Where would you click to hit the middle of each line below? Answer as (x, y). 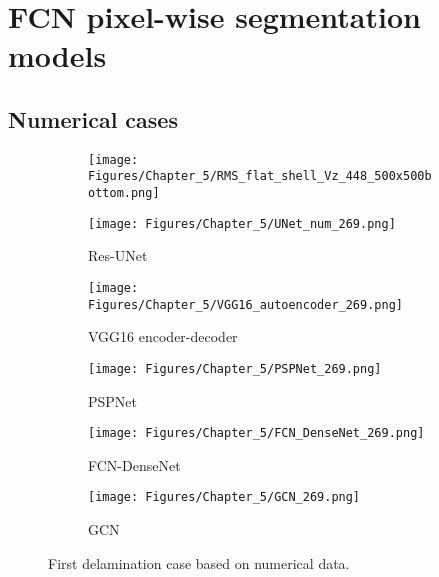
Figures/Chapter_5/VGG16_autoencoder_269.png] (245, 304)
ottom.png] (124, 193)
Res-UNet (118, 255)
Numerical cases (93, 118)
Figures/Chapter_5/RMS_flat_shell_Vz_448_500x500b (260, 176)
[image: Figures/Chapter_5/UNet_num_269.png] (242, 223)
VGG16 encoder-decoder (163, 336)
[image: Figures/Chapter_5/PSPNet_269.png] (235, 368)
